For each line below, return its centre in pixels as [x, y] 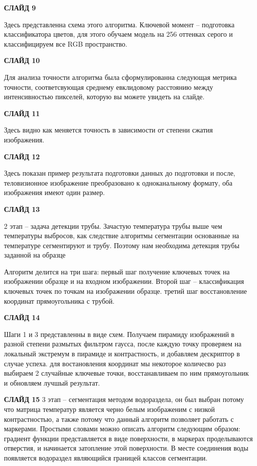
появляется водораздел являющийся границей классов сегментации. [106, 457]
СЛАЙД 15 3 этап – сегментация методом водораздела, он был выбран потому [124, 399]
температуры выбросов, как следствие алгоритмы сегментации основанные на [122, 235]
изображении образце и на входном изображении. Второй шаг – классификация [124, 281]
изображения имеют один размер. [54, 192]
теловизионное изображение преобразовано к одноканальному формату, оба [118, 182]
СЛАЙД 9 [20, 7]
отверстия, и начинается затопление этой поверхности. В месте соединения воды [126, 448]
